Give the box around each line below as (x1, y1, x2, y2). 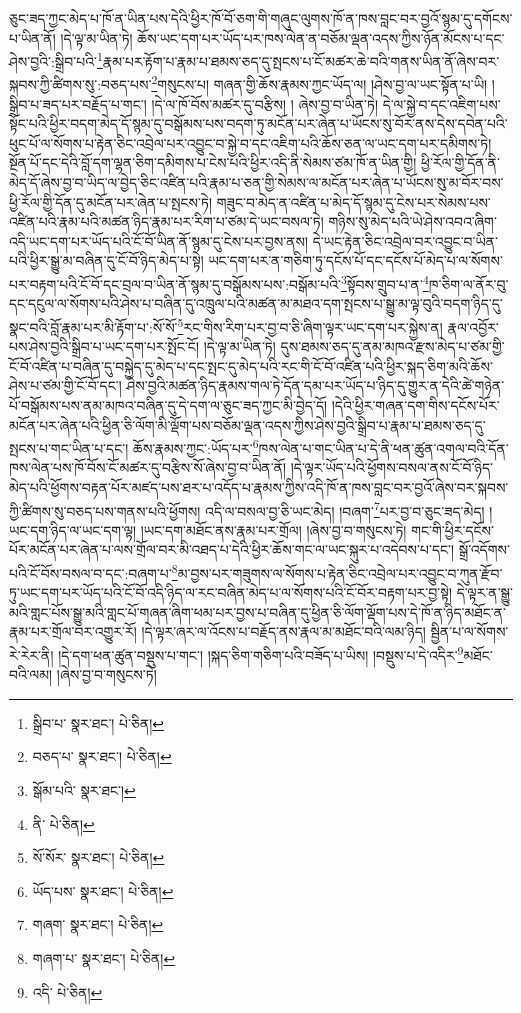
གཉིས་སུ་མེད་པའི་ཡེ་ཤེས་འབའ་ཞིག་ (328, 211, 497, 232)
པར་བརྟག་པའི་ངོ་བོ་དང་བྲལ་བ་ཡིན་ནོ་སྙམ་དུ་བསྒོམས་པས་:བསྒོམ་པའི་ (9, 273, 341, 294)
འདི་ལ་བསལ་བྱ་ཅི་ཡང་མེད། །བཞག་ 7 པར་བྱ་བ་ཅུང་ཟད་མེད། (205, 497, 485, 521)
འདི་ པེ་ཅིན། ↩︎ (32, 981, 103, 1002)
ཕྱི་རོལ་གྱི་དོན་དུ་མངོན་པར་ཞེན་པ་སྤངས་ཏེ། (9, 191, 213, 212)
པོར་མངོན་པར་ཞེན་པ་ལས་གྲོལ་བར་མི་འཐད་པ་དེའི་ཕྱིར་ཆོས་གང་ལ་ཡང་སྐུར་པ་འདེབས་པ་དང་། (9, 539, 455, 560)
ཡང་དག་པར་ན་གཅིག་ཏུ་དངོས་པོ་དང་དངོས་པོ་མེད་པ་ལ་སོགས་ (208, 250, 503, 271)
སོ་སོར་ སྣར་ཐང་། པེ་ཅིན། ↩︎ (32, 847, 165, 868)
